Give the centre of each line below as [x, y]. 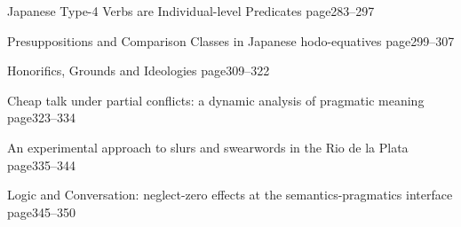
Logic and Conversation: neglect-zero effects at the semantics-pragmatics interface [230, 195]
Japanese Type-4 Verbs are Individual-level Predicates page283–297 [191, 11]
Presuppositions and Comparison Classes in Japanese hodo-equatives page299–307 [231, 40]
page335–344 [41, 164]
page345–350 [41, 211]
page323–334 [41, 117]
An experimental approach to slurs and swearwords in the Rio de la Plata [208, 147]
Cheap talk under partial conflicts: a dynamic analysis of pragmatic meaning [216, 100]
